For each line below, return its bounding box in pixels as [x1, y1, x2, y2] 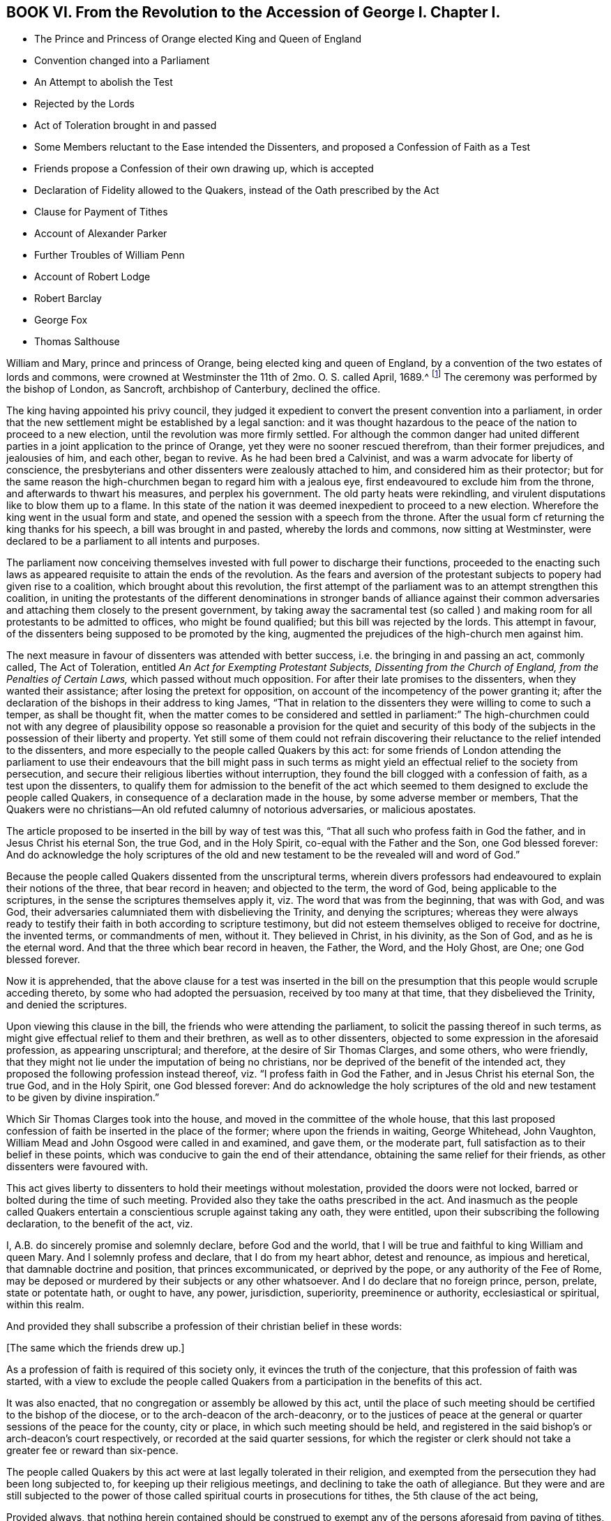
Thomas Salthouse [34, 335, 120, 348]
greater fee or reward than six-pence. [6, 1444, 179, 1457]
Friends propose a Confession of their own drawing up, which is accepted [34, 162, 374, 175]
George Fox [34, 314, 88, 326]
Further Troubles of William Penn [34, 249, 185, 262]
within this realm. [6, 1299, 84, 1311]
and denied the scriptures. [6, 999, 127, 1011]
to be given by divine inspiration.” [6, 1091, 160, 1104]
